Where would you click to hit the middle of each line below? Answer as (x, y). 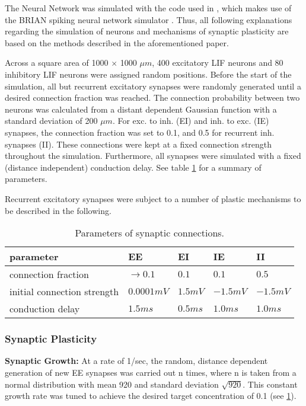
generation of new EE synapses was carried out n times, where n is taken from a (151, 372)
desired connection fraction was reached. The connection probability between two (152, 97)
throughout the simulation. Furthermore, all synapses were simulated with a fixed (153, 156)
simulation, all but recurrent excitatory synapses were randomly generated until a (153, 86)
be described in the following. (58, 210)
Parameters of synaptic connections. (150, 233)
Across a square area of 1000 (57, 63)
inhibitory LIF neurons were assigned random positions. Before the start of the (148, 74)
